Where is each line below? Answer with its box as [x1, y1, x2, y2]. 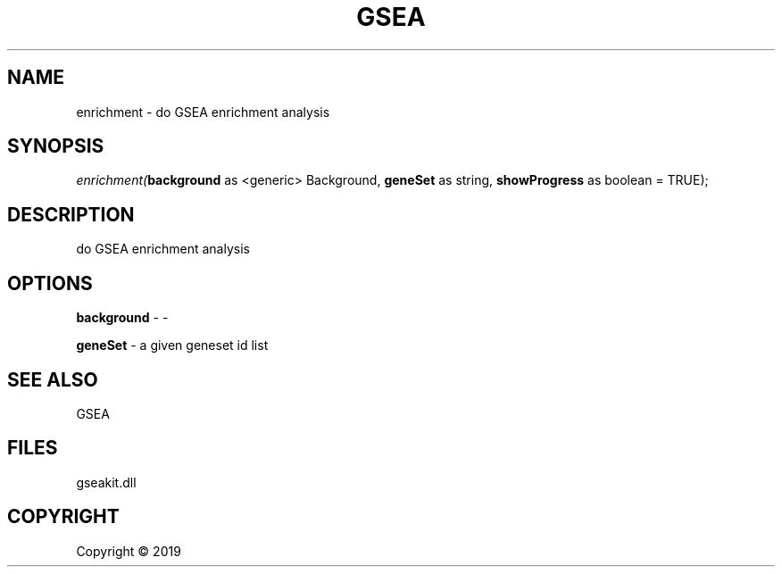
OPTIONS [7, 271, 93, 295]
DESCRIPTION [7, 203, 135, 226]
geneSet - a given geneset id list [76, 337, 269, 354]
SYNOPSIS [7, 135, 104, 158]
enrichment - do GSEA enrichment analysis [76, 104, 330, 120]
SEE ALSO [7, 368, 98, 391]
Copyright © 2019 [76, 543, 181, 559]
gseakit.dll [76, 474, 137, 490]
